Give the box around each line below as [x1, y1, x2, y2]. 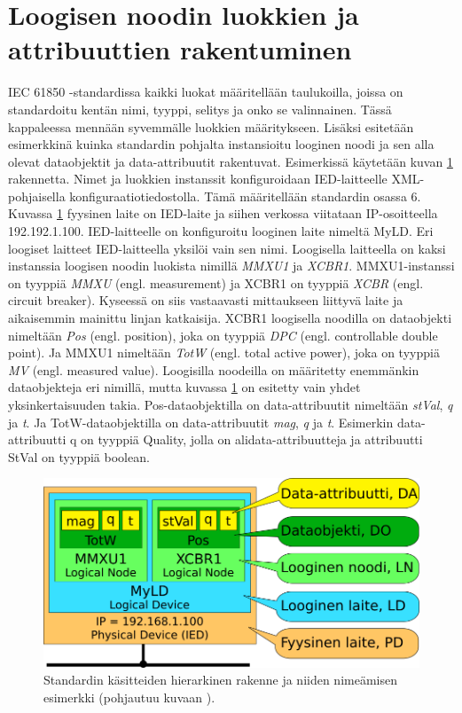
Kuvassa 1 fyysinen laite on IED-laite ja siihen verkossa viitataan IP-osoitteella [8, 204, 438, 223]
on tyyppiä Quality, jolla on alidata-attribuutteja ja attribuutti [81, 430, 423, 449]
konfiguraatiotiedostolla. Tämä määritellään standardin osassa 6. [69, 186, 421, 205]
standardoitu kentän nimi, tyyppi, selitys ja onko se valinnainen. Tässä [8, 99, 392, 118]
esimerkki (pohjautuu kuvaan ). [43, 687, 215, 706]
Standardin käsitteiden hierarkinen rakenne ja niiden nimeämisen [43, 670, 397, 689]
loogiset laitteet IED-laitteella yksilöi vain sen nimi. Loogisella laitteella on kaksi [8, 239, 446, 257]
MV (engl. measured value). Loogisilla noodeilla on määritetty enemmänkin [8, 360, 419, 379]
